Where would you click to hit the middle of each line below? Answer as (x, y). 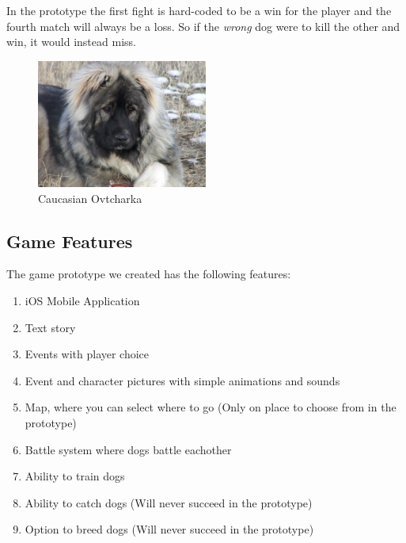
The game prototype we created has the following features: (149, 274)
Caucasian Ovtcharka (90, 198)
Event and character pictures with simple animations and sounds (182, 380)
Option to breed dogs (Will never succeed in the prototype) (169, 529)
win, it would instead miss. (71, 42)
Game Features (70, 241)
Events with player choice (87, 354)
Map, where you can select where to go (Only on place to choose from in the (211, 407)
